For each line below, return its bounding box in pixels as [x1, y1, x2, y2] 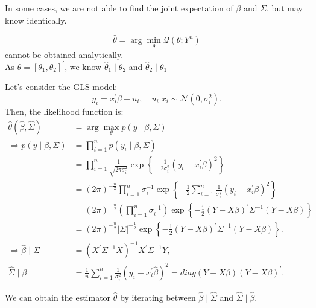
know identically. [5, 13, 67, 26]
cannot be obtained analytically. [5, 48, 124, 60]
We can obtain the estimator [5, 291, 111, 304]
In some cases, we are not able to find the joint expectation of [5, 2, 233, 14]
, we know [65, 60, 102, 72]
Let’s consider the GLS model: [5, 80, 118, 93]
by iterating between [120, 291, 196, 304]
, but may [267, 2, 303, 14]
